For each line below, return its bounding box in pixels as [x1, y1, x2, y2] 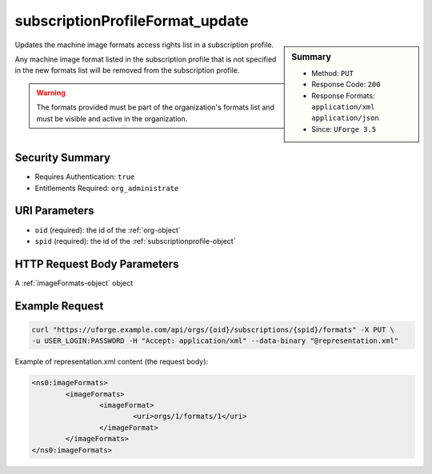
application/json [311, 114, 379, 123]
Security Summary [14, 151, 111, 165]
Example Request [14, 299, 104, 313]
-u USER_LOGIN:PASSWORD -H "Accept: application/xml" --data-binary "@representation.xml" [31, 337, 399, 345]
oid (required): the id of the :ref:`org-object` [34, 225, 182, 235]
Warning [36, 88, 66, 98]
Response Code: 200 [311, 80, 381, 90]
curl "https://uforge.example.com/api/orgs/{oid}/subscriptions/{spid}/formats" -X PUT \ [31, 325, 395, 334]
